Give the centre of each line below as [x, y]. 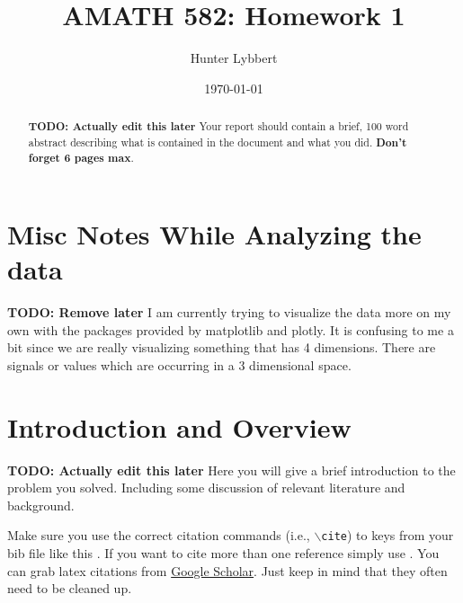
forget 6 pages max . [81, 158]
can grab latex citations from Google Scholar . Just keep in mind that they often [227, 570]
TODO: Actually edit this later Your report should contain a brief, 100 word [218, 127]
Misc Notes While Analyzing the [214, 234]
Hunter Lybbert [234, 58]
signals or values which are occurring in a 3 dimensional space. [179, 364]
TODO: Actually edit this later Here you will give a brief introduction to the [231, 470]
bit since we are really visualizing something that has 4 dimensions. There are [222, 347]
